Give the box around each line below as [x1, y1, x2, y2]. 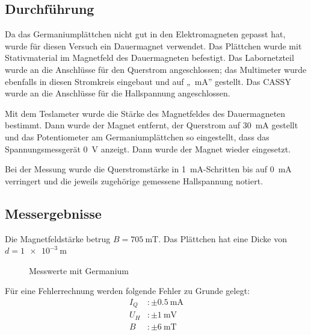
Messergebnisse [5, 204, 102, 222]
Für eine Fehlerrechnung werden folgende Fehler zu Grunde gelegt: [5, 284, 250, 297]
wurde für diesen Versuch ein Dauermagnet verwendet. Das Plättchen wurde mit [5, 39, 302, 52]
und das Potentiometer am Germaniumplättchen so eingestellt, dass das [5, 130, 269, 143]
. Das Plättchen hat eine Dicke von [158, 232, 287, 245]
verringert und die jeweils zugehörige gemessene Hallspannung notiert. [5, 174, 263, 187]
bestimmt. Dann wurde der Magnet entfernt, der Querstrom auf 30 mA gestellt [5, 119, 298, 131]
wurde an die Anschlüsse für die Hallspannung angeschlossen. [5, 87, 230, 99]
